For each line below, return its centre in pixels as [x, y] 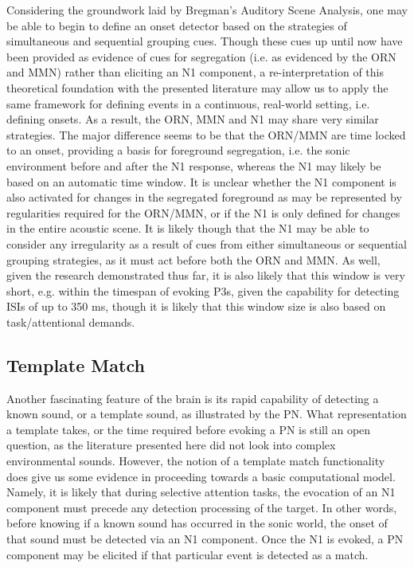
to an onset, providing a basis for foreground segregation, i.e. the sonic [178, 150]
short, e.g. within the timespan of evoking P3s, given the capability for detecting [203, 290]
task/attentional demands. [71, 321]
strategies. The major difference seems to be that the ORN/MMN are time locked [206, 134]
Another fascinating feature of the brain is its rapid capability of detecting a [193, 398]
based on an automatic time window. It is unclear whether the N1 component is [201, 181]
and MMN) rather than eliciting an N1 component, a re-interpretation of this [195, 72]
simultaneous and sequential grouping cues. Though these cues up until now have [205, 41]
